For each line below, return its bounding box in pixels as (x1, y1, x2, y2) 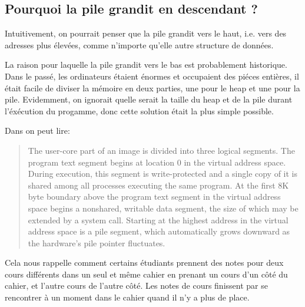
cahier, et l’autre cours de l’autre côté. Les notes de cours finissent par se (5, 279, 268, 292)
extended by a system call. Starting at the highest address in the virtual (28, 213, 289, 226)
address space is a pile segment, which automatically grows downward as (28, 225, 290, 237)
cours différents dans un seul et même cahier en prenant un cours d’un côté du (5, 268, 288, 280)
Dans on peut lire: (5, 124, 70, 137)
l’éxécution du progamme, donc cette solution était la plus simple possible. (5, 104, 274, 117)
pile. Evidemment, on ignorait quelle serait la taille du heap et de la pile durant (5, 93, 293, 105)
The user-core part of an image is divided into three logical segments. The (28, 144, 295, 156)
